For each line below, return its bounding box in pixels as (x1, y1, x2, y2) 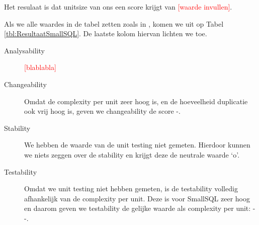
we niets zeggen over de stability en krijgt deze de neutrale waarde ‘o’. (24, 149, 240, 160)
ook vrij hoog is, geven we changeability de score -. (24, 106, 181, 116)
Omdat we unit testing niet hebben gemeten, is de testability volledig (24, 183, 238, 194)
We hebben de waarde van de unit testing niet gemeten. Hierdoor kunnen (24, 139, 250, 150)
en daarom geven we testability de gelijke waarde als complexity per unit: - (24, 203, 255, 213)
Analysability (4, 45, 45, 55)
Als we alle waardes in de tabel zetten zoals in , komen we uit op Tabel (4, 18, 224, 29)
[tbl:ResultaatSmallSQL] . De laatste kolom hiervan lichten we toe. (4, 28, 207, 39)
